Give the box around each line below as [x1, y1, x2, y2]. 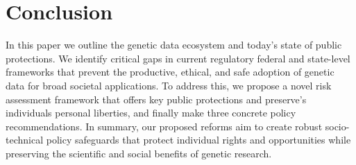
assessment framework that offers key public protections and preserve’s [6, 92, 307, 106]
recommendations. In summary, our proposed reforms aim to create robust [6, 119, 323, 133]
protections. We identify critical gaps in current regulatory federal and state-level [6, 51, 350, 65]
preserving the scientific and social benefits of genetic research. [6, 146, 272, 160]
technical [6, 132, 44, 147]
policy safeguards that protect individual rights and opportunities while [46, 132, 351, 147]
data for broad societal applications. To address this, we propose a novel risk [6, 78, 332, 92]
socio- [325, 119, 350, 133]
